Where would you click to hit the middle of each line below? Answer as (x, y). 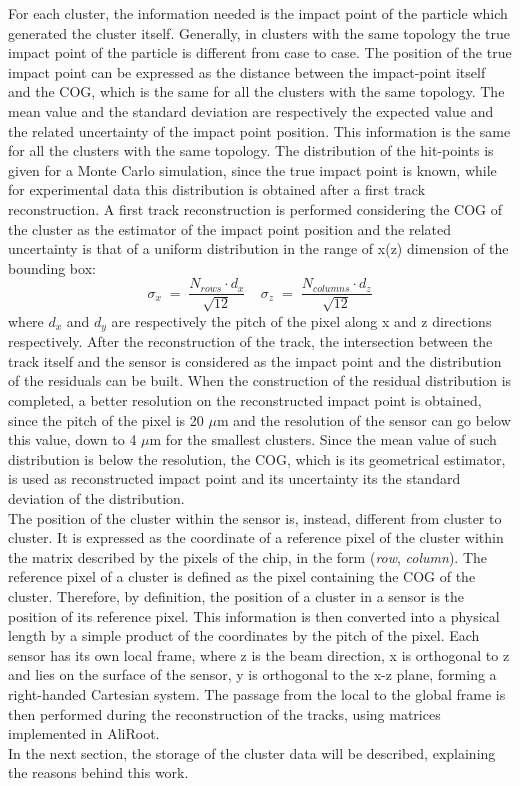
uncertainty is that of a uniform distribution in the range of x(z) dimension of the (258, 248)
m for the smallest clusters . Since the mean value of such (323, 439)
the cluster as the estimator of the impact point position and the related (229, 228)
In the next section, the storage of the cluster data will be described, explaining (252, 752)
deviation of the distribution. (96, 497)
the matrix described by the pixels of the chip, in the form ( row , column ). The (248, 556)
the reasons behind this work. (98, 772)
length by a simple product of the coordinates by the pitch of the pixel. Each (244, 635)
